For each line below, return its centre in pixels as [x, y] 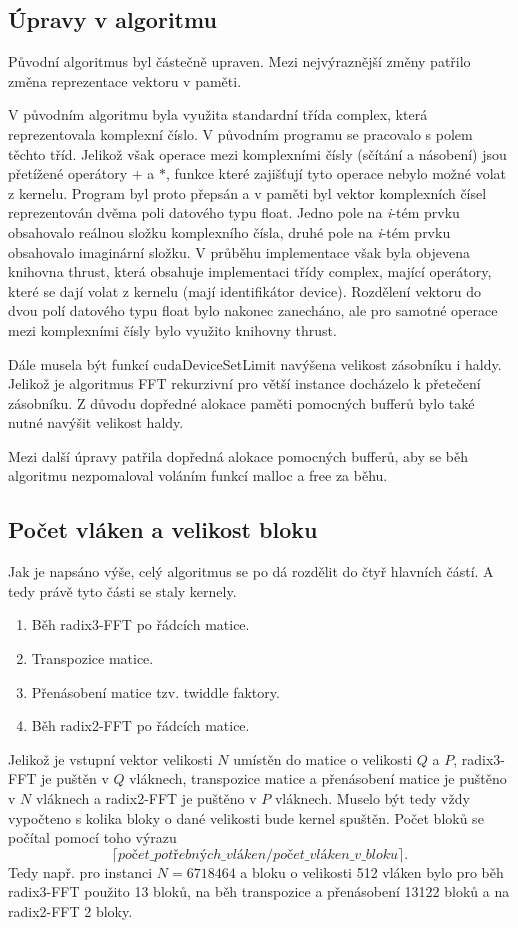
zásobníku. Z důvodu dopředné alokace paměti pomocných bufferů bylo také [241, 402]
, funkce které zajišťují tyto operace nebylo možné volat [336, 173]
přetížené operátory [68, 173]
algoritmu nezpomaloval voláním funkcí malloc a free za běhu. [198, 475]
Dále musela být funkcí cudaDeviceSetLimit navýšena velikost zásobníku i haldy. [255, 363]
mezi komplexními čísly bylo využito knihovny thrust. [172, 329]
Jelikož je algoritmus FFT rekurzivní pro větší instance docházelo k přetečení [244, 383]
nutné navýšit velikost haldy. [96, 422]
